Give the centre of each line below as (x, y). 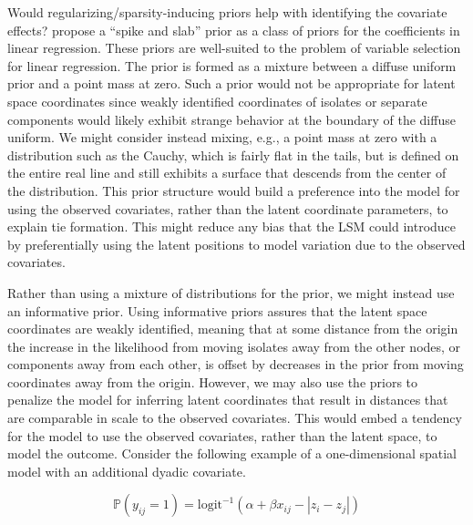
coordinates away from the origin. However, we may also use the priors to (213, 381)
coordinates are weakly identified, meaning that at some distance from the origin (233, 329)
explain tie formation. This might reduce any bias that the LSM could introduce (232, 226)
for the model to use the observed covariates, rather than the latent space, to (222, 435)
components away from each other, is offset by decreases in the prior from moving (236, 364)
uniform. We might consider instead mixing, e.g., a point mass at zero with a (222, 137)
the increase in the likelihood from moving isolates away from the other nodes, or (234, 346)
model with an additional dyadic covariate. (127, 471)
